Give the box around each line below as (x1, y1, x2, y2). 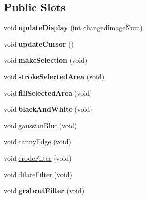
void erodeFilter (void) (4, 152, 72, 163)
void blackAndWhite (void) (4, 104, 92, 114)
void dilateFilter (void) (4, 169, 72, 179)
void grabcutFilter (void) (4, 185, 85, 196)
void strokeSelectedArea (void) (4, 71, 105, 81)
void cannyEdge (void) (4, 136, 71, 147)
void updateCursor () (4, 38, 73, 49)
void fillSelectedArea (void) (4, 87, 92, 98)
